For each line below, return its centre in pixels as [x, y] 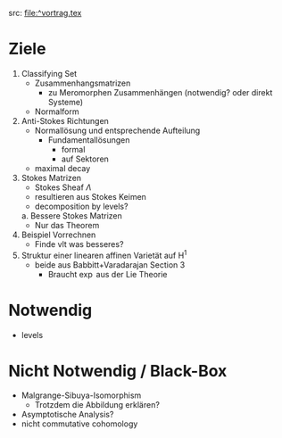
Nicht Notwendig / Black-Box [118, 371]
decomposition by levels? [81, 206]
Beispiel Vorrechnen [58, 235]
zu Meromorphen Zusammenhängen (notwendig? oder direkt [160, 92]
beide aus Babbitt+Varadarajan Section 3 [110, 264]
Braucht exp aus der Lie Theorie [108, 274]
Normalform [57, 112]
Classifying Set [49, 73]
